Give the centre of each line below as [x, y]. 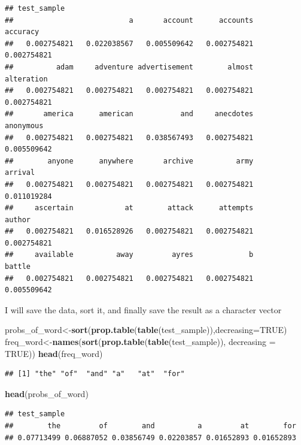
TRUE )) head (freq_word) [54, 353]
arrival [20, 173]
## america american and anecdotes [129, 114]
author [18, 220]
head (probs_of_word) [47, 393]
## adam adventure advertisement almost [129, 67]
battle [18, 267]
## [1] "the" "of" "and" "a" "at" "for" [95, 374]
